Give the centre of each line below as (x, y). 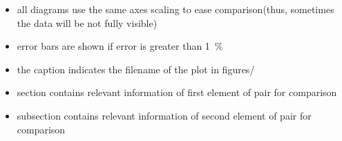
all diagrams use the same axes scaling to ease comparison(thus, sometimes (175, 9)
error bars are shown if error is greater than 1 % (120, 46)
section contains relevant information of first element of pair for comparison (177, 92)
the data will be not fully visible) (87, 22)
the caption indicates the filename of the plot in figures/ (136, 69)
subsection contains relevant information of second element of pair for (164, 115)
